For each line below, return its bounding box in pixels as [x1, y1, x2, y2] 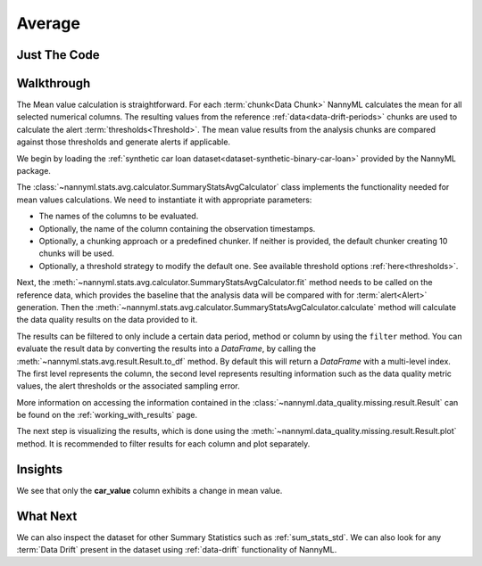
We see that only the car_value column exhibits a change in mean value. [16, 485, 283, 496]
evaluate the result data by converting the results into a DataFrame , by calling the [16, 343, 317, 354]
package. [16, 166, 51, 176]
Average [16, 13, 80, 33]
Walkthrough [16, 76, 91, 91]
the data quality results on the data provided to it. [16, 315, 198, 325]
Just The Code [16, 47, 100, 62]
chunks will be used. [38, 248, 115, 258]
